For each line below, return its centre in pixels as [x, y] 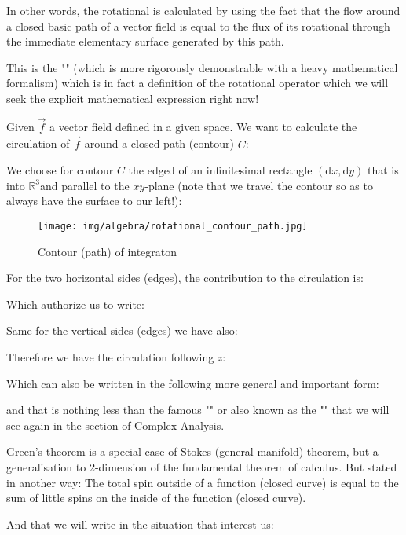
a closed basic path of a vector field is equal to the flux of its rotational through [198, 26]
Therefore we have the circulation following [110, 357]
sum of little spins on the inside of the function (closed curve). [156, 498]
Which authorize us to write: [75, 304]
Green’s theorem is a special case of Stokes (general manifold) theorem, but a [192, 451]
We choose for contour [60, 170]
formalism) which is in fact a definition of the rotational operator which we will [198, 83]
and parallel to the [85, 185]
